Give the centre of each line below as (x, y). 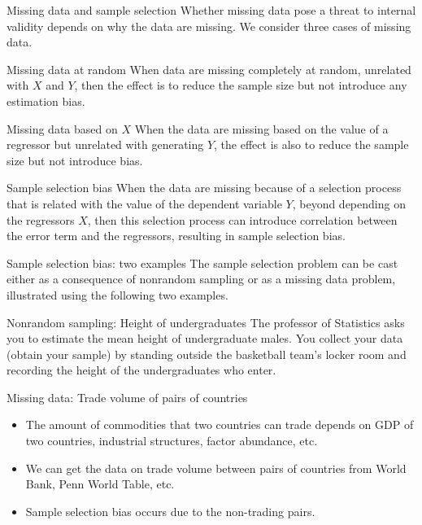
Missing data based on (62, 128)
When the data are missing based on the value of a (261, 128)
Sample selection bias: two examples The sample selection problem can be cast (202, 262)
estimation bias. (46, 101)
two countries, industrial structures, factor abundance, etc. (172, 441)
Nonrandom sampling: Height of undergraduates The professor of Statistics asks (206, 322)
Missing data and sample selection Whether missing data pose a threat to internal (211, 10)
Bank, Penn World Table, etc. (100, 484)
